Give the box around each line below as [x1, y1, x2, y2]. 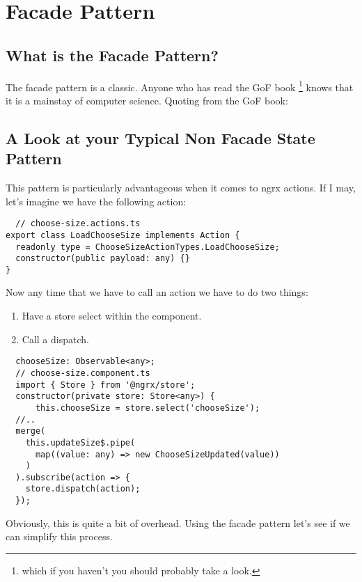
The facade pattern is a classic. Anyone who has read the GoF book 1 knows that [6, 77, 354, 94]
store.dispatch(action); [25, 484, 141, 494]
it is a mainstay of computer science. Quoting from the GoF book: [6, 93, 288, 107]
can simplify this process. [6, 529, 113, 544]
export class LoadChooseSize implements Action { [6, 230, 240, 240]
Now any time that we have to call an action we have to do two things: [6, 285, 308, 299]
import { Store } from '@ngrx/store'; [15, 379, 196, 390]
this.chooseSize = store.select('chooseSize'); [35, 402, 260, 413]
